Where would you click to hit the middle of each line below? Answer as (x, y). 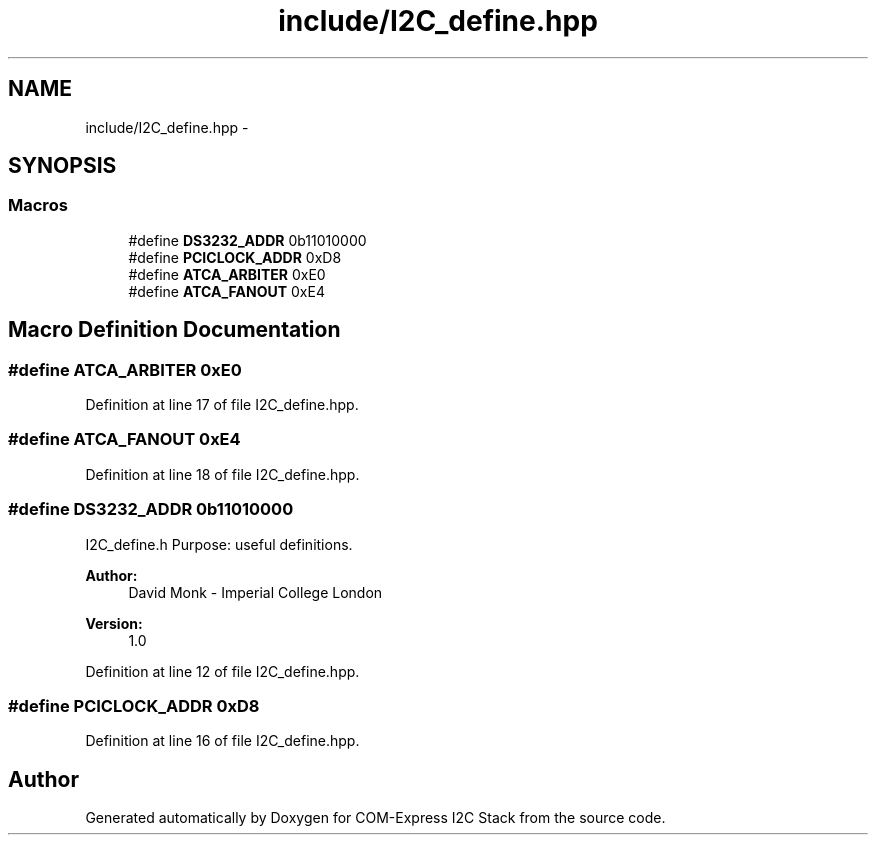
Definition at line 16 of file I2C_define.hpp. (222, 741)
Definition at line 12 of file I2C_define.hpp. (222, 671)
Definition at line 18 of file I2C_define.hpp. (222, 474)
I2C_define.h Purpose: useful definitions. (219, 544)
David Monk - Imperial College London (255, 592)
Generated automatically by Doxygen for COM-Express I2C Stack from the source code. (375, 818)
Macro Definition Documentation (174, 330)
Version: (114, 623)
